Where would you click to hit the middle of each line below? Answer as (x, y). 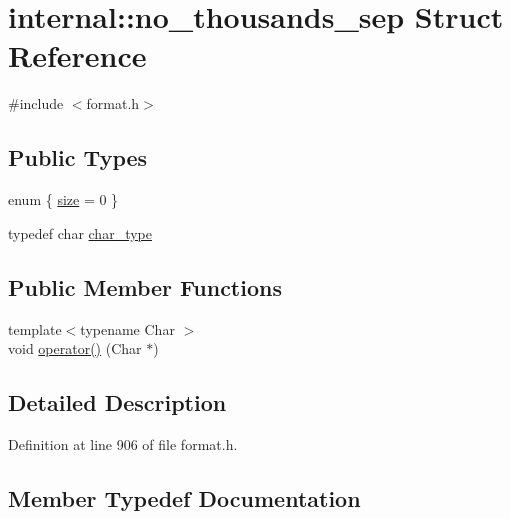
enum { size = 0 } (63, 199)
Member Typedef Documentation (184, 497)
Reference (77, 55)
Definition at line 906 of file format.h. (123, 443)
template (35, 328)
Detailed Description (117, 402)
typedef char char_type (80, 232)
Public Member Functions (145, 286)
